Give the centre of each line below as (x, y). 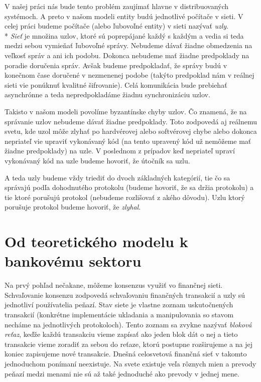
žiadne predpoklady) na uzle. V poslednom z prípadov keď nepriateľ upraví (120, 151)
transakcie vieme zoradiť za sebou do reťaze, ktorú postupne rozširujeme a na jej (129, 344)
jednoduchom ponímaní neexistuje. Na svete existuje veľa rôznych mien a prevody (130, 363)
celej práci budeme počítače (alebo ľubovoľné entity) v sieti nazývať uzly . (117, 26)
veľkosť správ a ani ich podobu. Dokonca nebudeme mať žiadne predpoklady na (127, 55)
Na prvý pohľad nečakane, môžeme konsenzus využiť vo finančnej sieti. (114, 285)
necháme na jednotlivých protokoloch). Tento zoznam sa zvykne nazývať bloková (128, 324)
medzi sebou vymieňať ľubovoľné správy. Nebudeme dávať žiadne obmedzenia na (128, 45)
